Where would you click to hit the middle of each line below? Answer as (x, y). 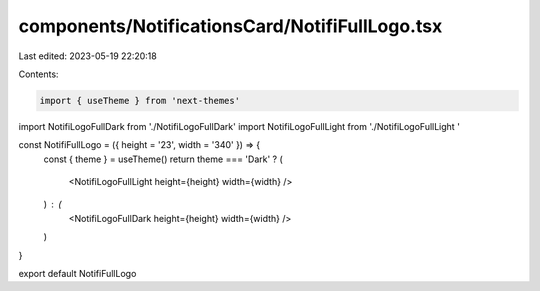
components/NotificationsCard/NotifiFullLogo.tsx (230, 26)
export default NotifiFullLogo (77, 274)
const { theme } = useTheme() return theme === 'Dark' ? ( (163, 159)
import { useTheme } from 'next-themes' (139, 100)
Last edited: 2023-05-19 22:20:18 (87, 56)
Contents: (38, 74)
